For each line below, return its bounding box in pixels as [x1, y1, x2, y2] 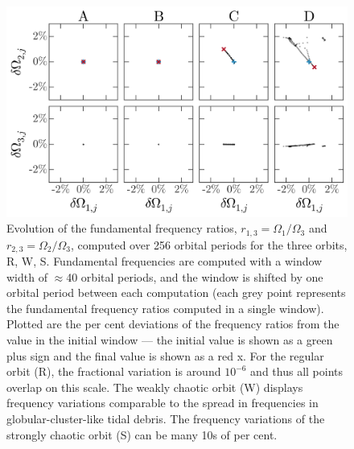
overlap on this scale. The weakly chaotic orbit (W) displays [6, 378, 303, 395]
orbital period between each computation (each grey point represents [6, 284, 346, 301]
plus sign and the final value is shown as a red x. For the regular [6, 347, 324, 364]
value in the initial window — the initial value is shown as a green [6, 331, 333, 348]
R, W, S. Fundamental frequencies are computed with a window [6, 253, 323, 270]
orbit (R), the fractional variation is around [6, 363, 221, 380]
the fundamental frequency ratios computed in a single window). [6, 299, 324, 316]
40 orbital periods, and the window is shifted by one [66, 268, 323, 285]
